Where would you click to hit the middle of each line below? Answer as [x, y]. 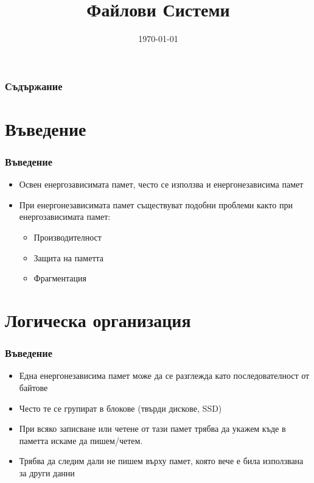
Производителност [68, 237]
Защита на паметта [69, 257]
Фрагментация [60, 278]
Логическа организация [98, 319]
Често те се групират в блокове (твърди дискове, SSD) [120, 408]
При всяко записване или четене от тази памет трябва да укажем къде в [152, 428]
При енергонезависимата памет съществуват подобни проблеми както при [156, 204]
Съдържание [34, 86]
